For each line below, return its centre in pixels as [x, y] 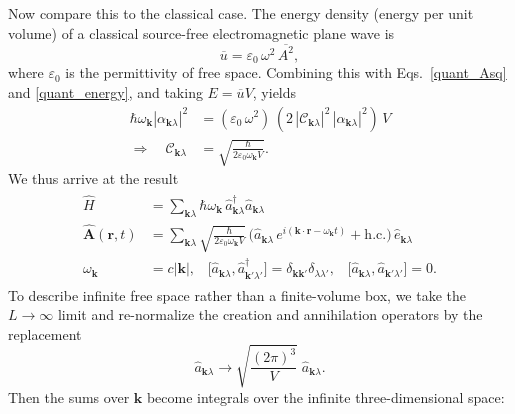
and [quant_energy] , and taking [105, 91]
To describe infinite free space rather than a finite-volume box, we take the [237, 294]
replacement [45, 333]
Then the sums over [69, 396]
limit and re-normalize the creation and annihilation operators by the [270, 314]
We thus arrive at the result [93, 178]
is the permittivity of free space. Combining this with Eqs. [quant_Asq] [286, 72]
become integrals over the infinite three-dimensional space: [325, 396]
